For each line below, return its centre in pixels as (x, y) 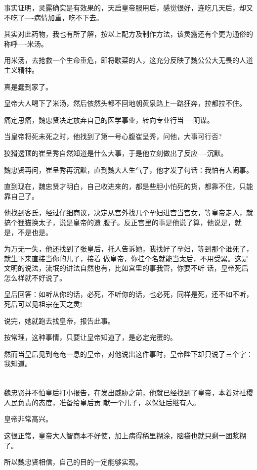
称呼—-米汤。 (26, 43)
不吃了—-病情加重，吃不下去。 (54, 17)
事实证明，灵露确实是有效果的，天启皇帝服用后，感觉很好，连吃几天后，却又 (128, 7)
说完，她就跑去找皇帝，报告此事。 (59, 320)
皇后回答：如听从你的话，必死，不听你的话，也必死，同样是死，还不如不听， (128, 294)
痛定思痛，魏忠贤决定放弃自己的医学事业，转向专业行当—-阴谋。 (109, 119)
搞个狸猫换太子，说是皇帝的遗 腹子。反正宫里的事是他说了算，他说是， (119, 222)
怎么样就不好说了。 (35, 277)
